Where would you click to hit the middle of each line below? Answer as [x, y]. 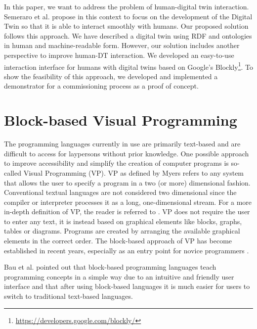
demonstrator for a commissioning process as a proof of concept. [101, 86]
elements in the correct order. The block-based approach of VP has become [118, 241]
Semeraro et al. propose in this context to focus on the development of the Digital [128, 16]
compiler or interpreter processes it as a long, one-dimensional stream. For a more [128, 202]
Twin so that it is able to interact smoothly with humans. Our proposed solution [126, 26]
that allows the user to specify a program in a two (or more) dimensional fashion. [127, 182]
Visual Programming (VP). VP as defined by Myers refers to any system [134, 172]
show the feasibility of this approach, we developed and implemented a [111, 76]
